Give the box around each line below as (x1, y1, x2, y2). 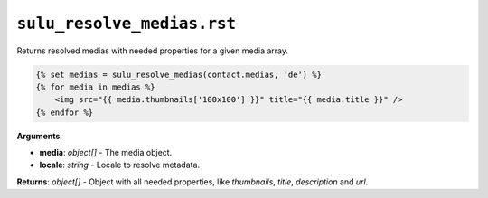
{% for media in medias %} (35, 81, 155, 92)
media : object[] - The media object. (39, 147, 173, 158)
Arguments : (16, 130, 63, 141)
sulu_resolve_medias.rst (16, 14, 237, 33)
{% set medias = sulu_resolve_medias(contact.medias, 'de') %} (35, 69, 323, 80)
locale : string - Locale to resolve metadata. (39, 159, 201, 171)
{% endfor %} (35, 107, 94, 118)
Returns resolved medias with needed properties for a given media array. (16, 45, 289, 56)
